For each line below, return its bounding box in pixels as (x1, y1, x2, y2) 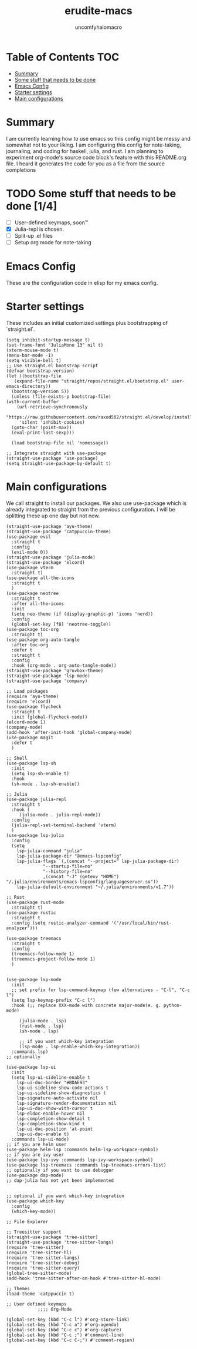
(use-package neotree (6, 590, 59, 596)
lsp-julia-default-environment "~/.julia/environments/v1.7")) (16, 884, 175, 890)
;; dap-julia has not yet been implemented (6, 1177, 114, 1184)
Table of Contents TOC (6, 50, 120, 64)
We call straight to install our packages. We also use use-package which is (6, 499, 187, 507)
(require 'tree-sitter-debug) (6, 1260, 80, 1266)
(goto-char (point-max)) (11, 424, 72, 430)
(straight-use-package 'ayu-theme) (6, 523, 93, 529)
